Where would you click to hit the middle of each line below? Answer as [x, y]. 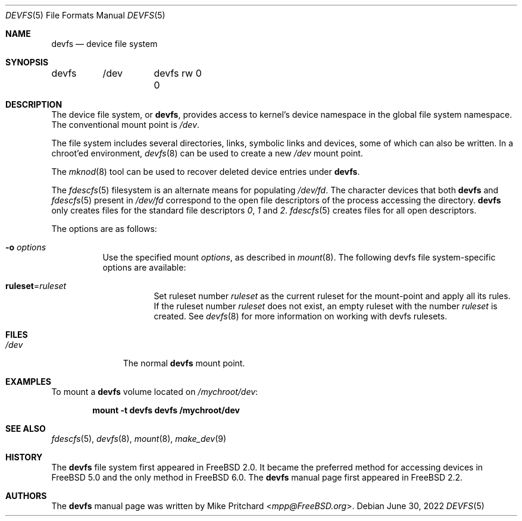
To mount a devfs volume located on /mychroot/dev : [155, 392]
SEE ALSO [26, 429]
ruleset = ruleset [36, 286]
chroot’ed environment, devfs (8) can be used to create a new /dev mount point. [207, 153]
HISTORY [24, 457]
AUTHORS [26, 496]
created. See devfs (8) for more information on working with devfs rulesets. [301, 316]
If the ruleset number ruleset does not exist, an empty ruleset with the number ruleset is [326, 306]
